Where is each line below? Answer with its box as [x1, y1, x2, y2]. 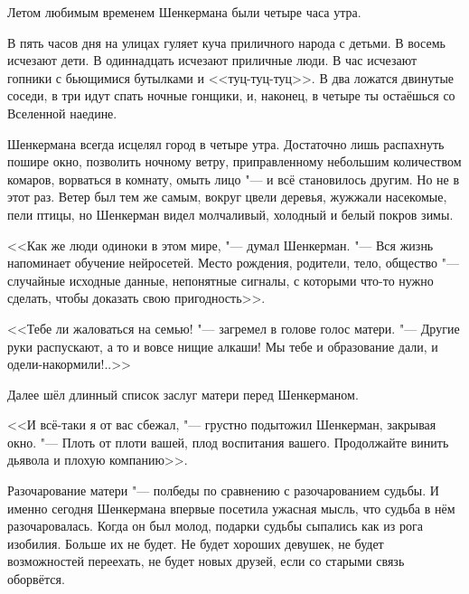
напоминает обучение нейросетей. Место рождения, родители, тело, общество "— [7, 253, 459, 272]
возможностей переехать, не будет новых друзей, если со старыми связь [7, 552, 405, 570]
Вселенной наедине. [7, 103, 117, 122]
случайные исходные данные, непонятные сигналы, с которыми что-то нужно [7, 270, 434, 289]
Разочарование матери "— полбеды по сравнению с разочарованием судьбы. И [7, 481, 439, 500]
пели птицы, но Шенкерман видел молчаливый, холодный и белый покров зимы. [7, 204, 454, 223]
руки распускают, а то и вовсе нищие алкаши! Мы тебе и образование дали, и [7, 336, 438, 355]
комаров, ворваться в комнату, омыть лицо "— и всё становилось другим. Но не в [7, 169, 460, 188]
